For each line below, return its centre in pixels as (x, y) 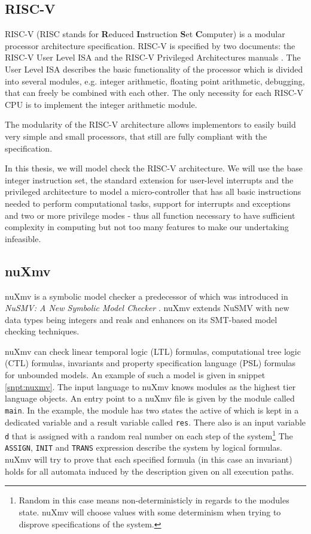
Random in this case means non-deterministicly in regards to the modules (154, 500)
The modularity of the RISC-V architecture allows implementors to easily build (150, 124)
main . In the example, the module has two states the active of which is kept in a (152, 410)
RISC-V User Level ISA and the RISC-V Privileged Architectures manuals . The (153, 57)
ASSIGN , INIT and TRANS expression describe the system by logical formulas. (144, 447)
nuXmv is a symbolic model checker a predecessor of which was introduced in (147, 296)
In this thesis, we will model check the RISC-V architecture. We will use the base (154, 168)
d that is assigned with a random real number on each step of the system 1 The (149, 435)
